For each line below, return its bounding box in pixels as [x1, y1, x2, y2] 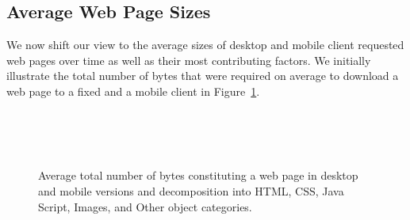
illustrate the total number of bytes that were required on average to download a [6, 67, 399, 84]
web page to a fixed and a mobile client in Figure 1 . [6, 82, 260, 99]
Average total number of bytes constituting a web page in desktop [38, 167, 358, 184]
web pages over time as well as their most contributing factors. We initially [6, 51, 371, 68]
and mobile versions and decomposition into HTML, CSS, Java [38, 182, 344, 199]
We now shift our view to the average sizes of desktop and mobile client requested [6, 36, 404, 53]
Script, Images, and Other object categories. [38, 198, 252, 214]
